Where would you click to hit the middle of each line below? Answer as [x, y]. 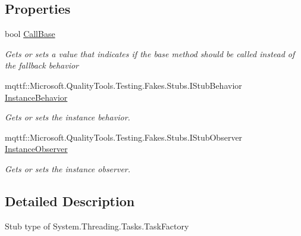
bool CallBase [30, 34]
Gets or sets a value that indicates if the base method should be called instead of [150, 53]
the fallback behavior [42, 65]
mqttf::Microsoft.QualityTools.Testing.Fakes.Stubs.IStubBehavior [123, 85]
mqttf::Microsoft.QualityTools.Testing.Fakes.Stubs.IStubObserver [124, 137]
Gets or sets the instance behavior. [68, 117]
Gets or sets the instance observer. [68, 168]
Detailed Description [70, 201]
